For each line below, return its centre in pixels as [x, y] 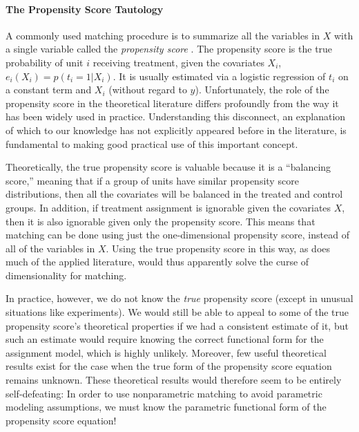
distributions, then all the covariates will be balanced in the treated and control [174, 194]
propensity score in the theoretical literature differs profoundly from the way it [172, 103]
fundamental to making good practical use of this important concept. [152, 143]
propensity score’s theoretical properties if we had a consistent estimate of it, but [177, 325]
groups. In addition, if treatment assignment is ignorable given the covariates [168, 207]
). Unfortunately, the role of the [262, 90]
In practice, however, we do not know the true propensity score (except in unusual [179, 298]
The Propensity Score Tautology [85, 9]
